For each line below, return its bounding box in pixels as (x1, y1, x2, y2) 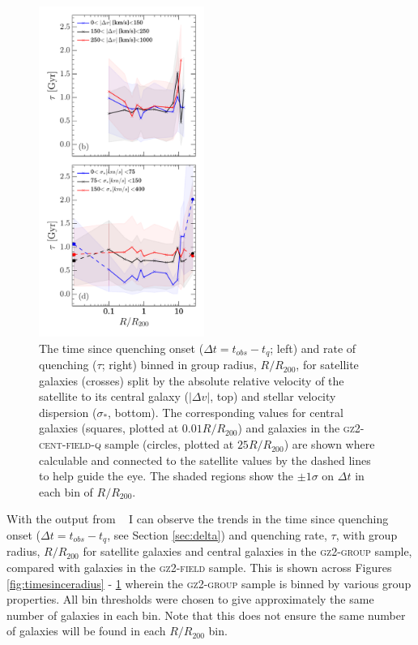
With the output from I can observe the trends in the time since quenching (6, 510, 389, 527)
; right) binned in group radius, (101, 356, 257, 373)
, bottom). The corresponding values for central (108, 403, 343, 420)
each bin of (39, 483, 93, 500)
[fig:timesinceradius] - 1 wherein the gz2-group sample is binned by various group (6, 574, 412, 591)
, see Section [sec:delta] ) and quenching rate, (107, 527, 327, 544)
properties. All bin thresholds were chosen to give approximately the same (6, 591, 374, 608)
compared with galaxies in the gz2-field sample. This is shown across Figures (6, 559, 392, 576)
